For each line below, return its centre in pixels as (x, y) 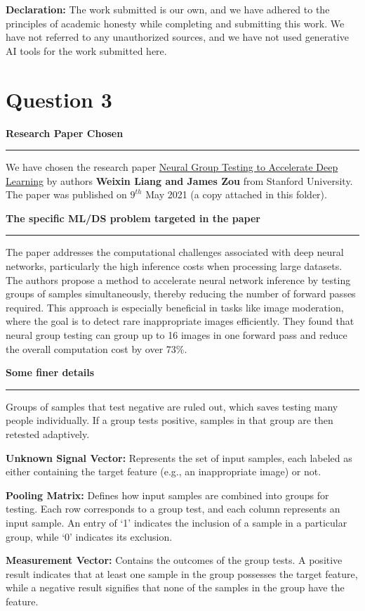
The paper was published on (66, 194)
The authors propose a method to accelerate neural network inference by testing (178, 279)
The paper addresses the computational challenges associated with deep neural (175, 252)
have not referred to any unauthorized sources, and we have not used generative (177, 37)
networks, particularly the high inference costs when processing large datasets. (174, 266)
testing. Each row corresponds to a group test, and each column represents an (173, 509)
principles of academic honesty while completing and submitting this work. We (175, 23)
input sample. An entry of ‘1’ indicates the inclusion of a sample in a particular (177, 522)
